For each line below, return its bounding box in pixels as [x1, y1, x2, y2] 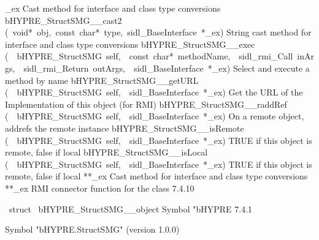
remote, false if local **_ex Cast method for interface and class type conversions [5, 170, 308, 182]
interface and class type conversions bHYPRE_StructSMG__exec [5, 37, 255, 50]
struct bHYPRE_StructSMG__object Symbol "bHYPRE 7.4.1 [9, 202, 253, 215]
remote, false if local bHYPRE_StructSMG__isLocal [5, 146, 208, 159]
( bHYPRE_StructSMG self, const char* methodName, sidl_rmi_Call [5, 50, 293, 62]
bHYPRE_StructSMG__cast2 [5, 13, 122, 26]
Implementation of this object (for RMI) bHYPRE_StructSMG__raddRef [5, 97, 287, 110]
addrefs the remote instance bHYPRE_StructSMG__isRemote [5, 121, 244, 134]
